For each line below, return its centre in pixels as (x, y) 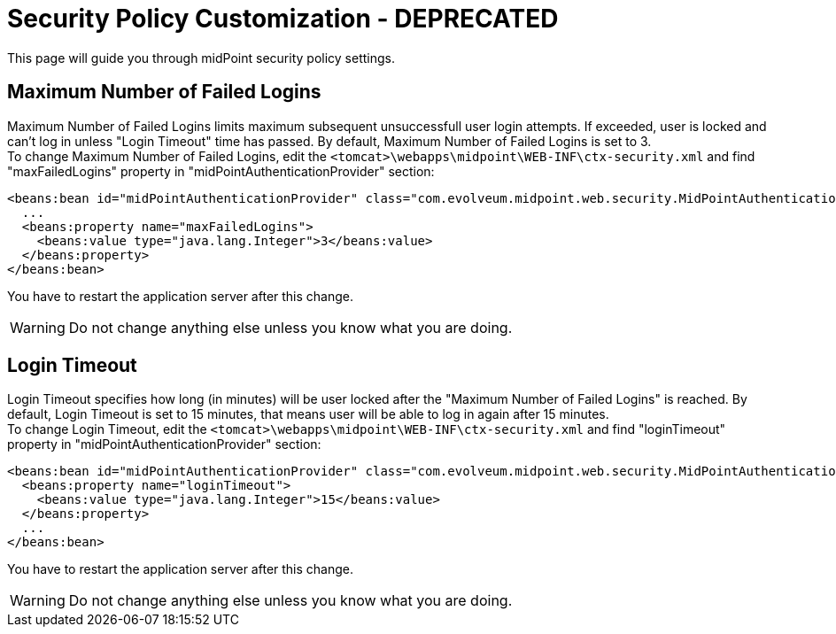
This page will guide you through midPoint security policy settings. (201, 58)
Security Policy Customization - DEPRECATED (283, 19)
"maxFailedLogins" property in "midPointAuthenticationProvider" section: (221, 171)
